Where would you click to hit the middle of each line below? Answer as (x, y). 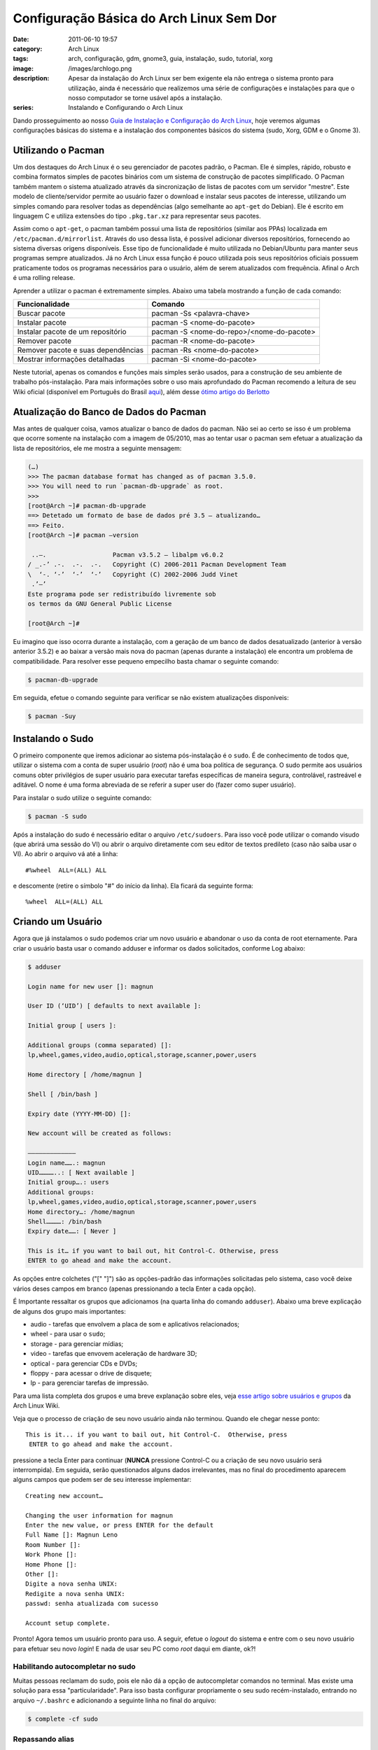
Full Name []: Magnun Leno (72, 1535)
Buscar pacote (41, 314)
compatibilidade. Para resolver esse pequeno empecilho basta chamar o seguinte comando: (146, 661)
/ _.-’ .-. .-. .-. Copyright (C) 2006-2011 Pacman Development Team (157, 565)
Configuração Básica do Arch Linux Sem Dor (145, 18)
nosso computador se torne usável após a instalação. (145, 97)
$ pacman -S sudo (57, 816)
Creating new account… (64, 1496)
